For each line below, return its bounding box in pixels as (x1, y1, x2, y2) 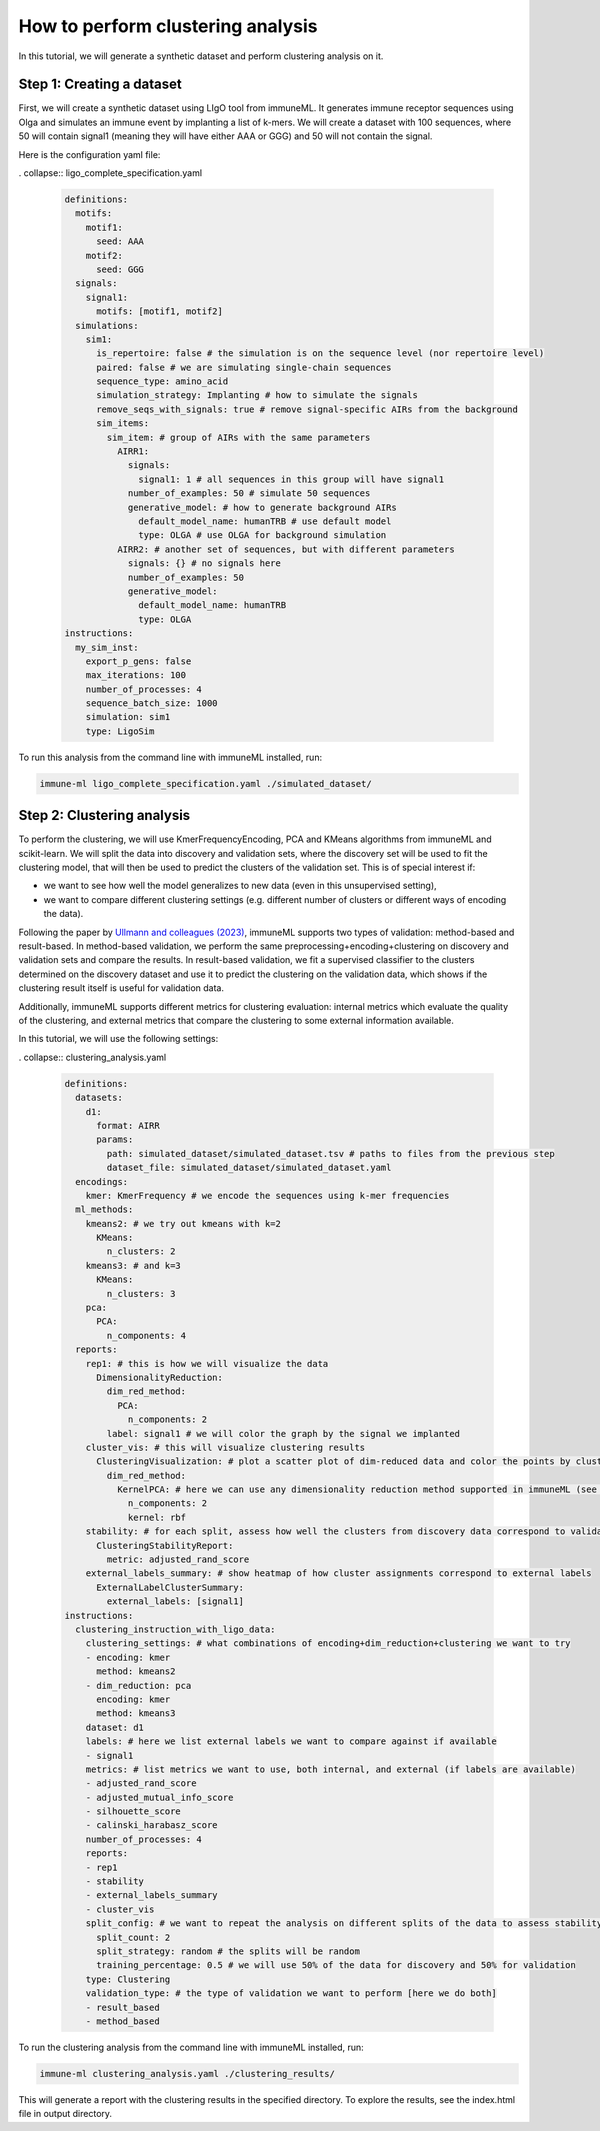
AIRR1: (116, 446, 150, 457)
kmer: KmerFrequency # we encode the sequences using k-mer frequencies (85, 1190, 450, 1201)
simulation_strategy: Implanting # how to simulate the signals (96, 390, 419, 401)
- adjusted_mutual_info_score (85, 1791, 234, 1803)
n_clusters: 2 (106, 1246, 176, 1257)
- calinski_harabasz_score (85, 1820, 219, 1831)
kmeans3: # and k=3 (85, 1260, 182, 1271)
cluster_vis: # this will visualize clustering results (85, 1441, 366, 1453)
